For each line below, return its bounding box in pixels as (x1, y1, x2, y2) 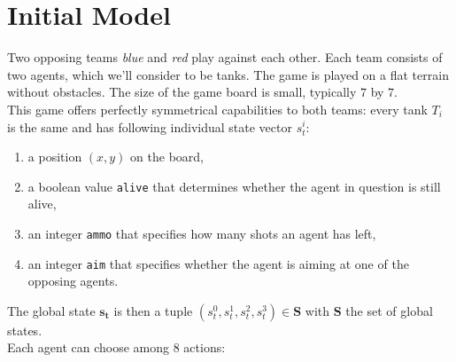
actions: (183, 338, 226, 357)
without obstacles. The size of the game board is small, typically (7, 83, 357, 101)
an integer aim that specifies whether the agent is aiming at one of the (27, 254, 409, 272)
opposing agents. (27, 271, 119, 290)
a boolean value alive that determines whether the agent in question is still (27, 177, 441, 195)
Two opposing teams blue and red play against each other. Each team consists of (7, 48, 443, 67)
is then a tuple (113, 301, 193, 319)
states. (7, 320, 43, 339)
